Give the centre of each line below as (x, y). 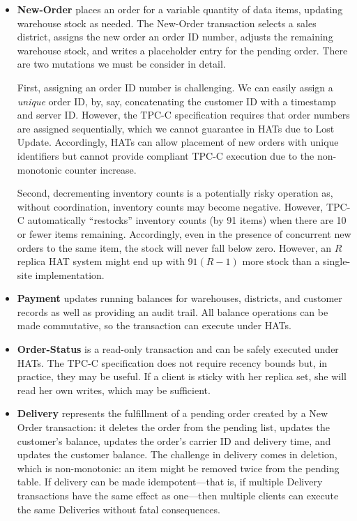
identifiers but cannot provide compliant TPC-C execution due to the (166, 155)
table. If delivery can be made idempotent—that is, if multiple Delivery (170, 482)
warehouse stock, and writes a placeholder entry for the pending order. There (182, 50)
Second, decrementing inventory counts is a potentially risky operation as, (175, 193)
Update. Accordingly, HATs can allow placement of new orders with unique (178, 142)
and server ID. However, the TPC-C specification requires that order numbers (183, 115)
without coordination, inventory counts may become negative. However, (170, 206)
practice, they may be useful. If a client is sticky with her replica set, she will (182, 376)
